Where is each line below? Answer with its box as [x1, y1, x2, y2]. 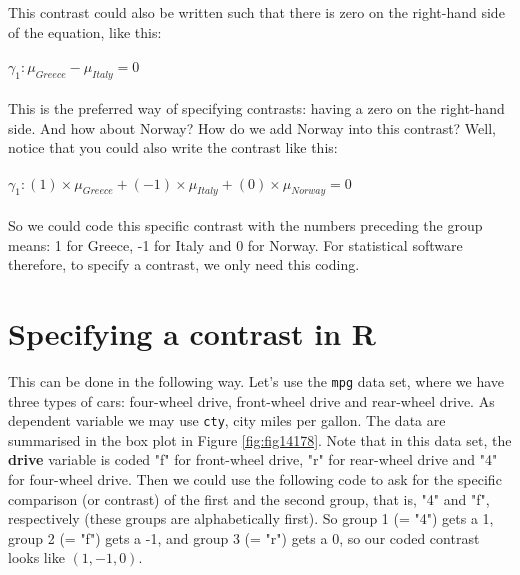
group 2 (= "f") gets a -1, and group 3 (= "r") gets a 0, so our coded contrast [8, 527, 480, 548]
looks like [8, 547, 65, 568]
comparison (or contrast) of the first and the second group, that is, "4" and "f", [8, 488, 490, 509]
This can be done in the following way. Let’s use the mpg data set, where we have [8, 370, 505, 391]
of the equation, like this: [8, 21, 162, 42]
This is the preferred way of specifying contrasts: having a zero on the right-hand [8, 98, 505, 119]
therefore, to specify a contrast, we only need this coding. [8, 254, 360, 275]
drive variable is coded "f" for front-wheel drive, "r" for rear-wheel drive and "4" [8, 449, 498, 470]
